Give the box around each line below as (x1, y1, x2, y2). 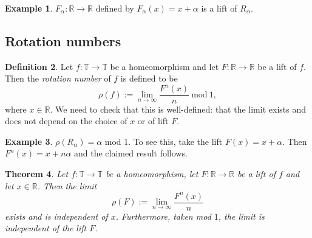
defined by (95, 2, 134, 14)
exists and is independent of (5, 209, 108, 222)
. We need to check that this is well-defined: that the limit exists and (50, 102, 306, 115)
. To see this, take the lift (128, 135, 223, 147)
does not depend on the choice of (5, 114, 127, 127)
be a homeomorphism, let (106, 167, 198, 180)
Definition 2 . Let (5, 60, 73, 72)
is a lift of (201, 2, 237, 14)
